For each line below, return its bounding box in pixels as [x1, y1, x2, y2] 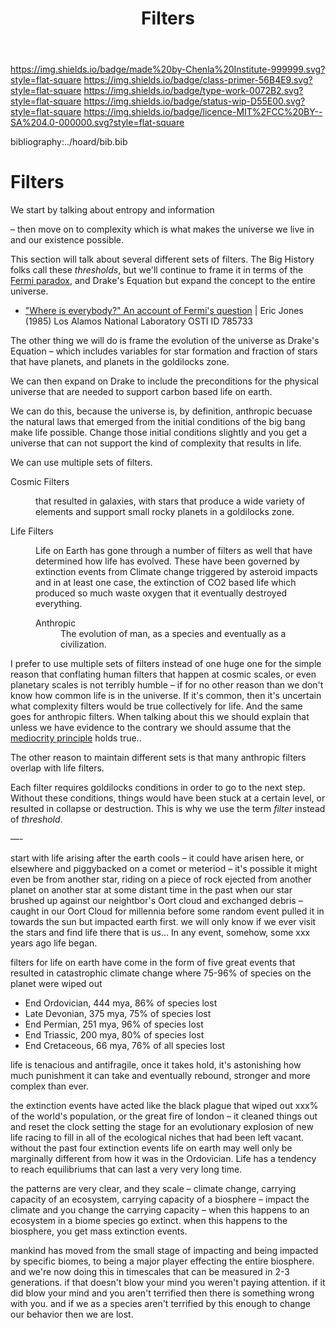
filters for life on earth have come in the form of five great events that [10, 957, 296, 969]
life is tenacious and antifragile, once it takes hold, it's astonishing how [10, 1059, 302, 1071]
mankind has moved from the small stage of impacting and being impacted [10, 1245, 319, 1257]
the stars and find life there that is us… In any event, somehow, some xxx [10, 927, 311, 939]
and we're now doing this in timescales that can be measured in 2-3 [10, 1266, 290, 1278]
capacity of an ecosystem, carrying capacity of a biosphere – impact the [10, 1193, 310, 1206]
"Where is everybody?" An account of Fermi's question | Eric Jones [24, 305, 304, 317]
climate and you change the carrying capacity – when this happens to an [10, 1204, 310, 1216]
